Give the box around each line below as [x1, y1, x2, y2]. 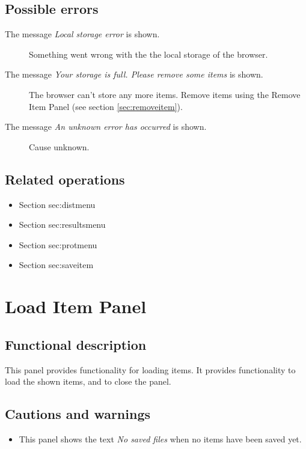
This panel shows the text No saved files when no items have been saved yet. [19, 432, 302, 445]
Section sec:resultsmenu [19, 218, 106, 231]
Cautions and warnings [5, 405, 151, 423]
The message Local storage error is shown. [5, 28, 160, 40]
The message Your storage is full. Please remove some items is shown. [5, 68, 263, 81]
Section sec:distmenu [19, 198, 96, 210]
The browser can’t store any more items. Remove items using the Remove [29, 88, 301, 100]
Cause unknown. [29, 140, 90, 153]
